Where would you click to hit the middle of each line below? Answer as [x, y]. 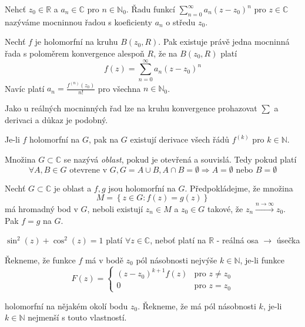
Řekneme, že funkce [40, 260]
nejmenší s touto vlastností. [77, 317]
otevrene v [88, 170]
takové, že [225, 208]
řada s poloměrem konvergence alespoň [75, 53]
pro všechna [119, 88]
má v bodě [104, 260]
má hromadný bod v [41, 208]
